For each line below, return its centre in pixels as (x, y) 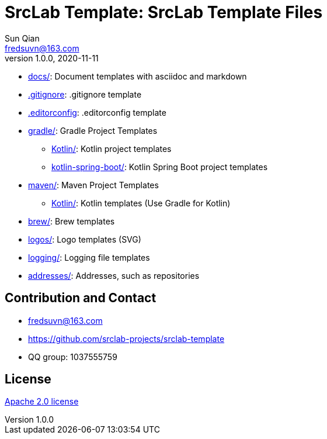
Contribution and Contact (81, 298)
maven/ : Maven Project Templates (93, 185)
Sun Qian (22, 38)
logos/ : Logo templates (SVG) (85, 239)
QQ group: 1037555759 (73, 357)
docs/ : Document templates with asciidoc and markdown (138, 76)
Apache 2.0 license (42, 402)
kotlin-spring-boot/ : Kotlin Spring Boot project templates (160, 167)
